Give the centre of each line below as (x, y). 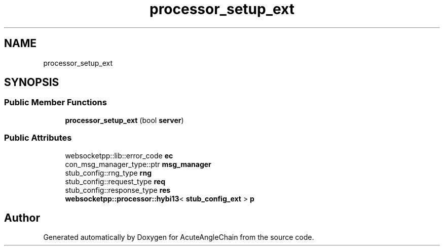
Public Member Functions (55, 102)
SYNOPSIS (32, 82)
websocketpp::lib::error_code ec (119, 155)
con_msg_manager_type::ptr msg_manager (138, 164)
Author (22, 218)
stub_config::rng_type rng (108, 173)
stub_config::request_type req (115, 181)
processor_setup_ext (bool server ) (124, 120)
